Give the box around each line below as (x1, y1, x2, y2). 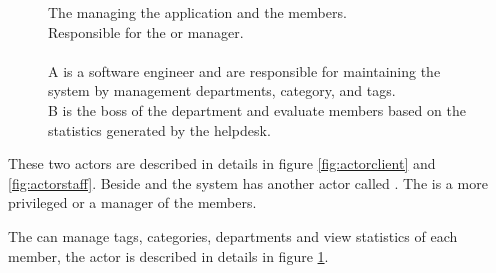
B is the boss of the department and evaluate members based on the (48, 99, 466, 120)
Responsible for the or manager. (48, 21, 244, 42)
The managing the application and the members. (48, 2, 347, 22)
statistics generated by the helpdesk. (48, 119, 271, 140)
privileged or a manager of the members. (8, 192, 257, 213)
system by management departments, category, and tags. (48, 80, 396, 101)
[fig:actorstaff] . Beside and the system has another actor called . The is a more (8, 172, 488, 193)
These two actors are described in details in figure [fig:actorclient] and (8, 153, 436, 174)
